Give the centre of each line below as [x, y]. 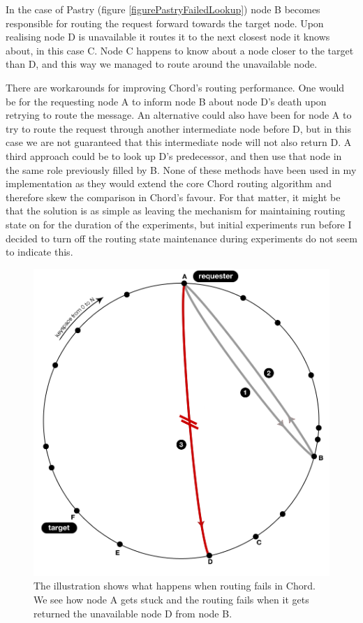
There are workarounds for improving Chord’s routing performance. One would [175, 87]
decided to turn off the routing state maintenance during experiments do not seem [181, 238]
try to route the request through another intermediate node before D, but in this [178, 128]
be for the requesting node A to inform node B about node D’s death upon [166, 101]
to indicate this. [39, 252]
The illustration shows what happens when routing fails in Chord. [175, 586]
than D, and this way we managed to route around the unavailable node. [162, 64]
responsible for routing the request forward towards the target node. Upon [165, 23]
